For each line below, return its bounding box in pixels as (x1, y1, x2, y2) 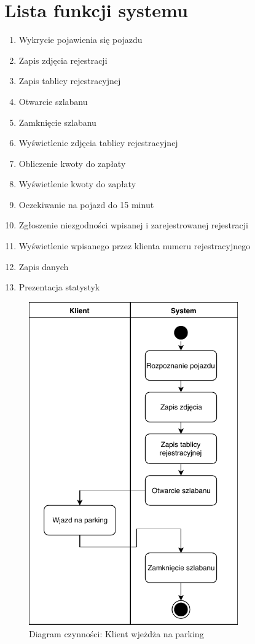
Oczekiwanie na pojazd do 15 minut (18, 198, 154, 211)
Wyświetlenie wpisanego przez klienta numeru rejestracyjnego (18, 239, 251, 252)
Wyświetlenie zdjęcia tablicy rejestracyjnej (18, 136, 178, 149)
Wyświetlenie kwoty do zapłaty (18, 177, 136, 190)
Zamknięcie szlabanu (18, 115, 96, 128)
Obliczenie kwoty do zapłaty (18, 157, 126, 169)
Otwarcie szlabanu (18, 95, 88, 107)
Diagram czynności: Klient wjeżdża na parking (29, 627, 204, 640)
